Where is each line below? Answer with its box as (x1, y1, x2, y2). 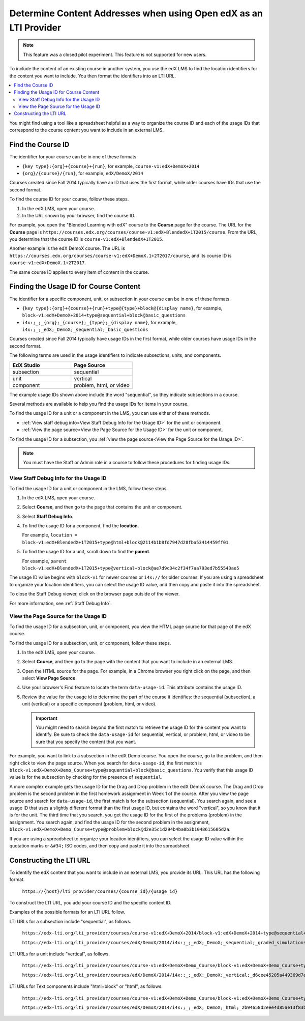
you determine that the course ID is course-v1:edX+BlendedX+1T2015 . (9, 236, 164, 242)
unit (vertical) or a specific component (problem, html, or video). (22, 701, 157, 707)
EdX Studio (12, 361, 40, 368)
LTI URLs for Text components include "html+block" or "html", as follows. (9, 983, 163, 989)
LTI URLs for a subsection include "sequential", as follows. (9, 918, 132, 924)
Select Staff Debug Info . (22, 513, 74, 519)
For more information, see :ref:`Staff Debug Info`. (9, 600, 112, 606)
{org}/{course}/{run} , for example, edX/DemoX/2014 (22, 170, 143, 176)
